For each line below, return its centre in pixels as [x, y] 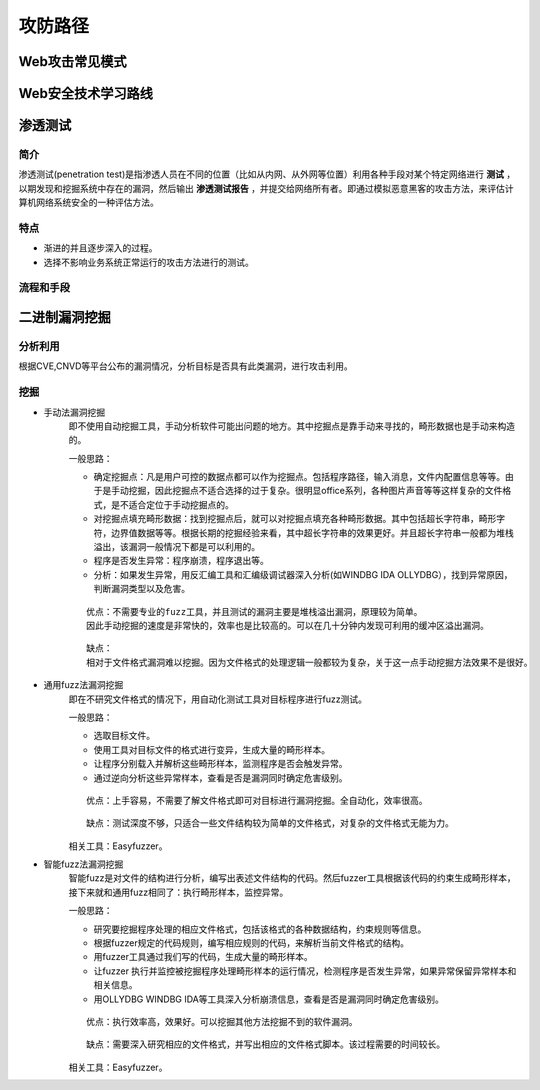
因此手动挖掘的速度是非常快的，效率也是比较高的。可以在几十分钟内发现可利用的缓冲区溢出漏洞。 [287, 625]
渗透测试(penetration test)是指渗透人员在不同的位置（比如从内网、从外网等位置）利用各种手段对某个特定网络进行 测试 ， [267, 174]
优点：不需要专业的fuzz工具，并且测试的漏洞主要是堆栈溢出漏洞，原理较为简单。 [254, 611]
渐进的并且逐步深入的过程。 [100, 248]
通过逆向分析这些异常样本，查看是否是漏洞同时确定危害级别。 [220, 777]
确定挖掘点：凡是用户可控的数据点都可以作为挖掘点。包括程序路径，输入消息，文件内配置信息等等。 [299, 477]
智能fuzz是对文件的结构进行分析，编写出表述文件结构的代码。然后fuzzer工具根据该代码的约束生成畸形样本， [292, 878]
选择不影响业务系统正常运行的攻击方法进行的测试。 [148, 262]
